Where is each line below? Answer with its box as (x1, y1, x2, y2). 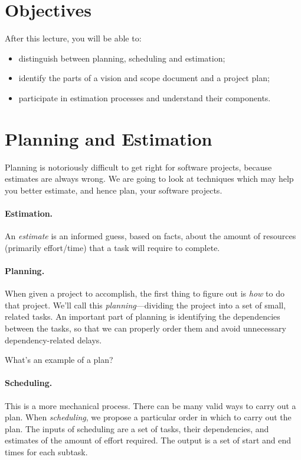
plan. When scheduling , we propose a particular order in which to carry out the (5, 411, 292, 423)
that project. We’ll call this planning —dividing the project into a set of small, (5, 298, 286, 311)
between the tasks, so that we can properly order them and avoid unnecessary (5, 321, 286, 334)
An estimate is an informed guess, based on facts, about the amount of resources (5, 230, 296, 242)
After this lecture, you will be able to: (5, 32, 142, 44)
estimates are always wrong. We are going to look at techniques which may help (5, 172, 294, 185)
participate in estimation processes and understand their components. (18, 91, 271, 104)
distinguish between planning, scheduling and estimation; (18, 52, 225, 64)
